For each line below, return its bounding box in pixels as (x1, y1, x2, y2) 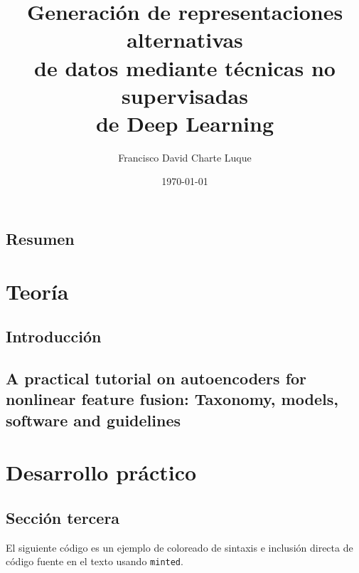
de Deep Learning (95, 108, 274, 137)
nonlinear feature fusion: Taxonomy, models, (6, 388, 338, 410)
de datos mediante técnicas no (34, 53, 336, 82)
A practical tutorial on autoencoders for (6, 367, 307, 389)
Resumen (6, 228, 75, 250)
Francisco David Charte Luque (118, 149, 252, 164)
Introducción (6, 325, 102, 347)
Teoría (6, 276, 69, 305)
